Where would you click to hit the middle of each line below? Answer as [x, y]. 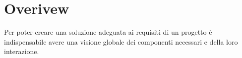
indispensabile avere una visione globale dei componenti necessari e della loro [121, 41]
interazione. [22, 51]
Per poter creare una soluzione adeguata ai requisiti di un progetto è [108, 32]
